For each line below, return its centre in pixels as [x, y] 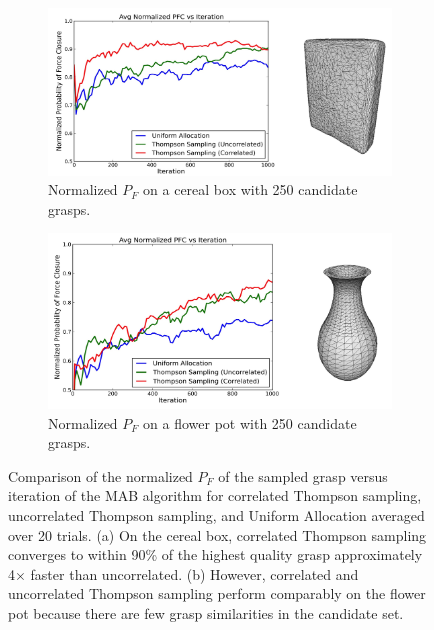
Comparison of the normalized [100, 475]
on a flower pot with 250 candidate [250, 422]
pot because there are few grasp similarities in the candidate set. [206, 613]
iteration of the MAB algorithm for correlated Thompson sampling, [215, 495]
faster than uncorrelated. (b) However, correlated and [194, 573]
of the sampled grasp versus [303, 475]
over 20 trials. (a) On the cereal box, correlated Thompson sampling [217, 534]
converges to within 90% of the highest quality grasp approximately [215, 554]
